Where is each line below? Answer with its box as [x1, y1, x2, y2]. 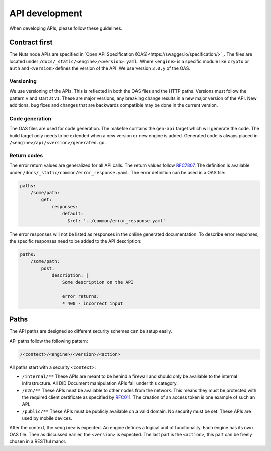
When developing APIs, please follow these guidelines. [9, 25, 123, 31]
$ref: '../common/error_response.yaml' [67, 218, 166, 223]
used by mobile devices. [22, 415, 72, 421]
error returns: [62, 294, 100, 299]
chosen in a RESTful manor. [9, 438, 67, 444]
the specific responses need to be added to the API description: [9, 238, 142, 244]
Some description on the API [62, 279, 134, 285]
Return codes [9, 152, 43, 159]
